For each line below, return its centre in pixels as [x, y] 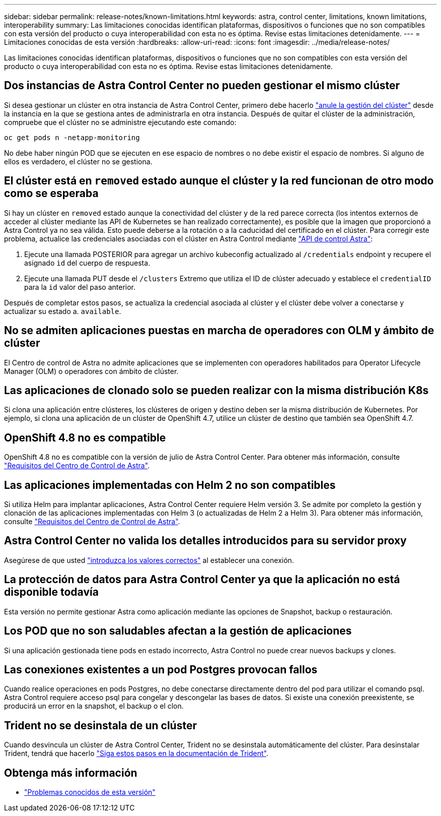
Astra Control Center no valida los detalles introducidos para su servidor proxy [205, 541]
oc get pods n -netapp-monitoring [72, 137]
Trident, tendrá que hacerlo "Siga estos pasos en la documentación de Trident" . [136, 754]
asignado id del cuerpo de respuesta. [87, 263]
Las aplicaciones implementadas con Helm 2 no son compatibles [170, 485]
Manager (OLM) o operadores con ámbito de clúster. [91, 371]
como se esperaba [51, 194]
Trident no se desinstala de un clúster [100, 725]
